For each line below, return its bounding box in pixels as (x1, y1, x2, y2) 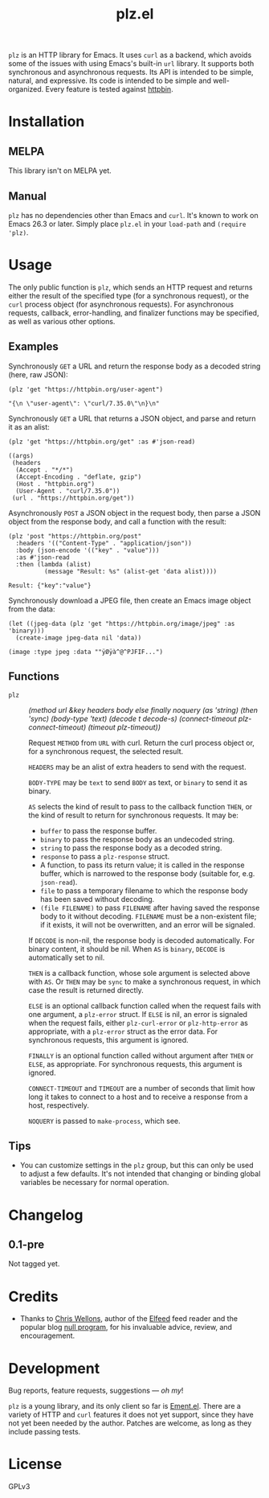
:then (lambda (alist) (15, 560, 92, 568)
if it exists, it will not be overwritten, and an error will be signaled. (39, 920, 255, 929)
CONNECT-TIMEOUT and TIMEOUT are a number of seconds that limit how (28, 1083, 255, 1093)
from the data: (8, 604, 55, 614)
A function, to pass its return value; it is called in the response (39, 860, 245, 870)
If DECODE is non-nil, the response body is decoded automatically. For (28, 935, 255, 945)
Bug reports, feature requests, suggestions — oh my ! (8, 1385, 184, 1396)
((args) (8, 451, 35, 459)
